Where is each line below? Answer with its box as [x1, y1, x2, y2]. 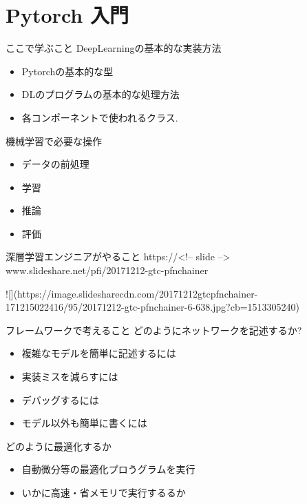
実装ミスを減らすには [21, 369, 118, 384]
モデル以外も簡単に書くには [21, 416, 147, 430]
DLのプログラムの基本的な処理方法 [21, 87, 180, 101]
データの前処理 [21, 157, 89, 171]
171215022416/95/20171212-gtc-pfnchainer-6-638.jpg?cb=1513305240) [6, 300, 300, 314]
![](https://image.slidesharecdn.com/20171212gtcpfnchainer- [6, 286, 258, 300]
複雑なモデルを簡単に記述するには [21, 346, 176, 360]
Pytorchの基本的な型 [21, 64, 114, 78]
